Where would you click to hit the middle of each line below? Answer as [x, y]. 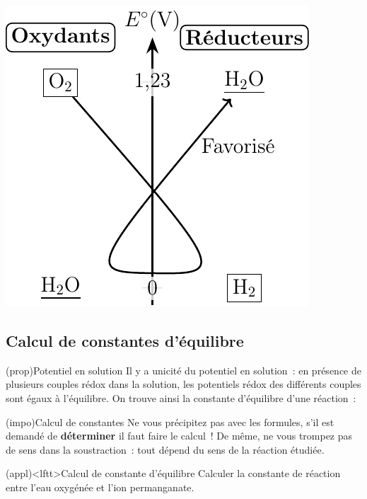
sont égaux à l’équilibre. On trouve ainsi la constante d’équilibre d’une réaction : [181, 397]
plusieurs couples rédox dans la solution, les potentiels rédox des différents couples [183, 384]
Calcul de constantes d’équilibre [125, 340]
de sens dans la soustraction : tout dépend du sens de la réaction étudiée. [165, 449]
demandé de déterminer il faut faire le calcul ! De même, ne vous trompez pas [179, 436]
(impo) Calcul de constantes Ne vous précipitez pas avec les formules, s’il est [170, 421]
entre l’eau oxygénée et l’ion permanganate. [100, 487]
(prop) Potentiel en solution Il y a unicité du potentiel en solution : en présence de [183, 370]
